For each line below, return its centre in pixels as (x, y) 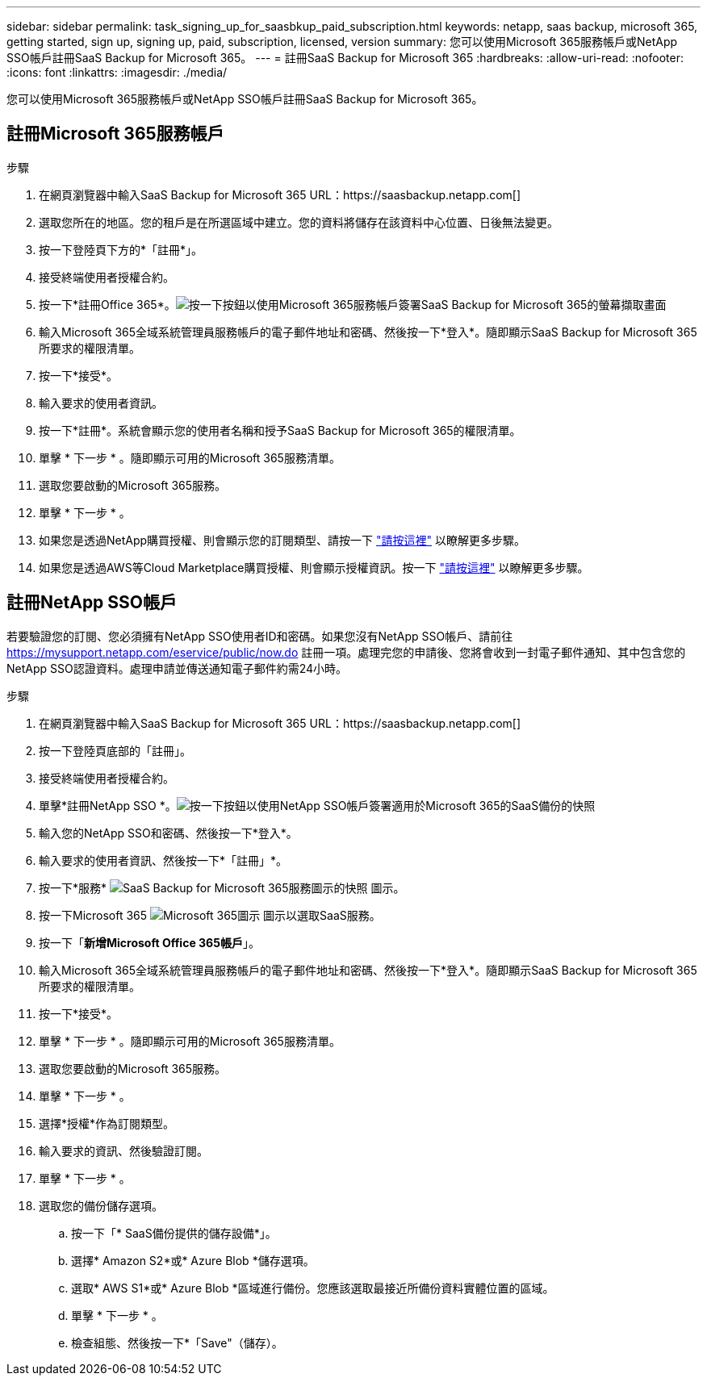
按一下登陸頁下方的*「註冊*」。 (121, 249)
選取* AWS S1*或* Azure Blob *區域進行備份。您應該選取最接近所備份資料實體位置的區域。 (313, 1288)
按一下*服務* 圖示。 (222, 887)
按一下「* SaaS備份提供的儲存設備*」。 (174, 1233)
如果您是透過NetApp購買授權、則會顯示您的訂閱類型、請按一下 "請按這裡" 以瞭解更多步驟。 (282, 540)
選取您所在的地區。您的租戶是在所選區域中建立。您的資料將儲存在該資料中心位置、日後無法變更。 (299, 222)
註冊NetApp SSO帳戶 (92, 603)
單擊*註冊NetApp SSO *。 (108, 805)
